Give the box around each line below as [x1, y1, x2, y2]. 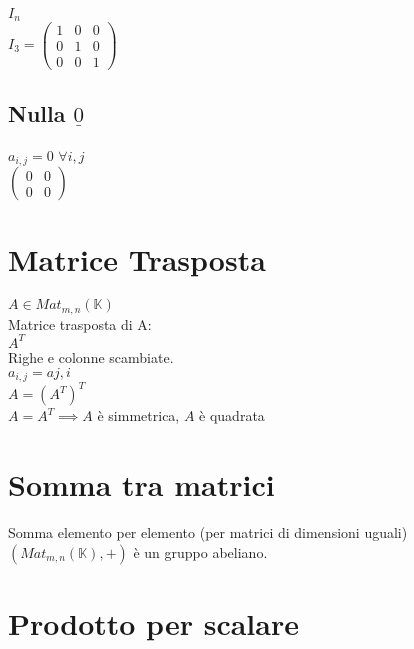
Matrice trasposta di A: [8, 313, 152, 334]
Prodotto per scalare [8, 602, 299, 643]
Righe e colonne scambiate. [8, 346, 174, 367]
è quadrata [199, 405, 265, 426]
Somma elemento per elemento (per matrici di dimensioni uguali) [8, 522, 408, 543]
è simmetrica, [97, 405, 180, 426]
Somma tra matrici [8, 464, 275, 505]
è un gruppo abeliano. [133, 541, 268, 562]
